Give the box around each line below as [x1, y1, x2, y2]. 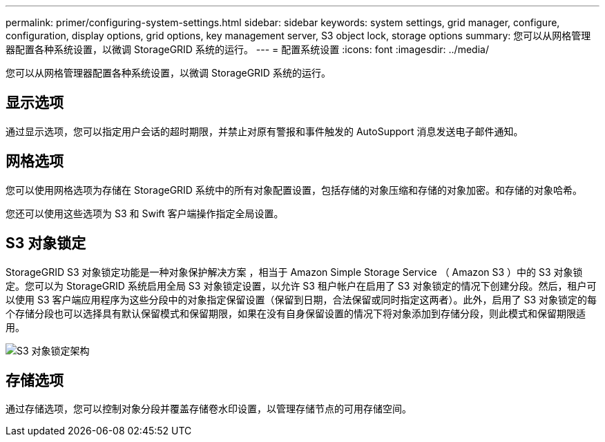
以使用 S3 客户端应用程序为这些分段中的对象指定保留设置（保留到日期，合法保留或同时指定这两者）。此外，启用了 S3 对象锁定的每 [6, 293, 597, 305]
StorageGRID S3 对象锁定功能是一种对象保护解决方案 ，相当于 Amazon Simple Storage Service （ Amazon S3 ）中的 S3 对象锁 [6, 265, 583, 278]
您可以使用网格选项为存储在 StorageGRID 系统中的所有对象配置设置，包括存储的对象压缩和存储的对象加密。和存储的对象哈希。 [6, 183, 582, 196]
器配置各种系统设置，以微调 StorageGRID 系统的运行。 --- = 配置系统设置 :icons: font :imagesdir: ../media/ [6, 43, 489, 55]
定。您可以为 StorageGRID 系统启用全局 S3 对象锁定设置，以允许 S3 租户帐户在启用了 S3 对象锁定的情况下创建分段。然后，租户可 [6, 279, 597, 292]
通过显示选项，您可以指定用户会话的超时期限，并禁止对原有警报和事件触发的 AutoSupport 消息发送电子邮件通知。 [6, 125, 524, 137]
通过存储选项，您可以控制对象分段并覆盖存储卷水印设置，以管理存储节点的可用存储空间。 [6, 403, 412, 415]
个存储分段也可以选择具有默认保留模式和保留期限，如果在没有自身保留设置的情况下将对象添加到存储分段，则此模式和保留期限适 [6, 307, 586, 319]
